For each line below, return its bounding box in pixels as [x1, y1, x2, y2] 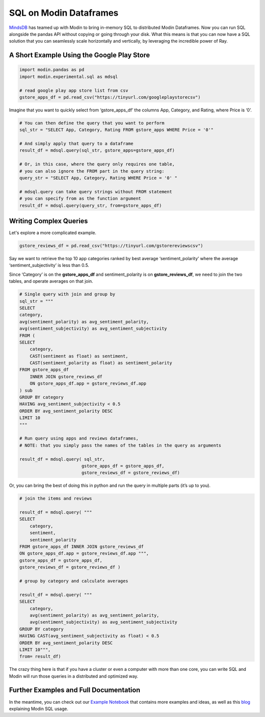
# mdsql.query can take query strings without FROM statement [19, 189, 172, 194]
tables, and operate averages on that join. [9, 278, 93, 284]
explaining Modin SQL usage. [9, 706, 69, 712]
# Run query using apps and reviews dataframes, [19, 436, 139, 441]
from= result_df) [19, 654, 61, 660]
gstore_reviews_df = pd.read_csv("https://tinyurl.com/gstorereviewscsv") [19, 243, 204, 249]
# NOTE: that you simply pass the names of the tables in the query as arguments [19, 442, 222, 448]
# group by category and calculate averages [19, 578, 129, 584]
